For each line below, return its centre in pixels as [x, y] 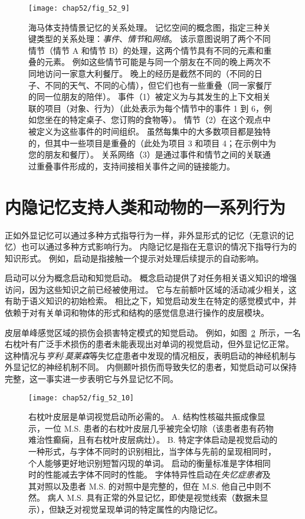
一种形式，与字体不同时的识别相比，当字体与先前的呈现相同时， [152, 451]
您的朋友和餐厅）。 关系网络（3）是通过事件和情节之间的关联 [145, 154]
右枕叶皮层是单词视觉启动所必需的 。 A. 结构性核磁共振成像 [143, 417]
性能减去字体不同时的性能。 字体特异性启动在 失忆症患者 [153, 474]
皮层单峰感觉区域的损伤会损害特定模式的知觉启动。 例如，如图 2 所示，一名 [153, 332]
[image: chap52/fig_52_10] [81, 398]
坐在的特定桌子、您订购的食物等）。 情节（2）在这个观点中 [158, 120]
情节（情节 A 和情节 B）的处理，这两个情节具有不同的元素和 [146, 50]
